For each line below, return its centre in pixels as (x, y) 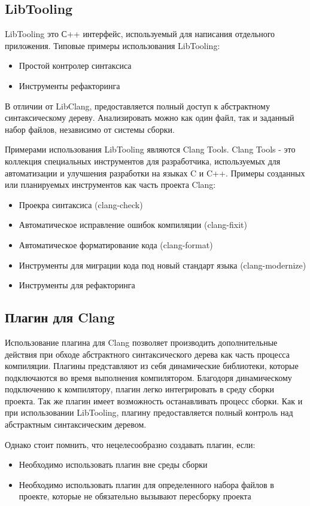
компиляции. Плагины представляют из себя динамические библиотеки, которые (152, 366)
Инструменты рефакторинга (69, 85)
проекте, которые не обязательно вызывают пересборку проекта (135, 496)
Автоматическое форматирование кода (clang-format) (116, 244)
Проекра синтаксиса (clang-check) (81, 204)
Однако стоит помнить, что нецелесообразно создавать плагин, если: (130, 444)
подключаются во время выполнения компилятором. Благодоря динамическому (148, 377)
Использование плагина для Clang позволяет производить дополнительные (141, 342)
